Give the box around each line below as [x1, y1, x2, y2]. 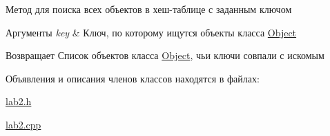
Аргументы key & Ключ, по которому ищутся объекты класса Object [6, 25, 297, 39]
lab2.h [6, 94, 32, 109]
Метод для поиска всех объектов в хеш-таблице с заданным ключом [6, 2, 292, 16]
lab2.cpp [6, 117, 41, 131]
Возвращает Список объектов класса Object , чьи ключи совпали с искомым [6, 48, 324, 63]
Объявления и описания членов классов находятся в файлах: [6, 71, 260, 85]
